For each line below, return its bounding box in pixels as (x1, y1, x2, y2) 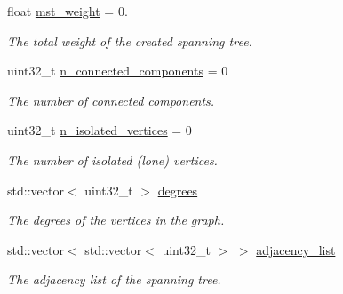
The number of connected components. (7, 91, 215, 109)
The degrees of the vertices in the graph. (7, 211, 225, 229)
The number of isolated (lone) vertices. (7, 150, 218, 169)
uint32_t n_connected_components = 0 (7, 61, 228, 80)
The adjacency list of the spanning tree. (7, 270, 221, 289)
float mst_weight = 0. (7, 2, 128, 20)
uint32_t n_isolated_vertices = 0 (7, 121, 192, 139)
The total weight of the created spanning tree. (7, 31, 252, 50)
